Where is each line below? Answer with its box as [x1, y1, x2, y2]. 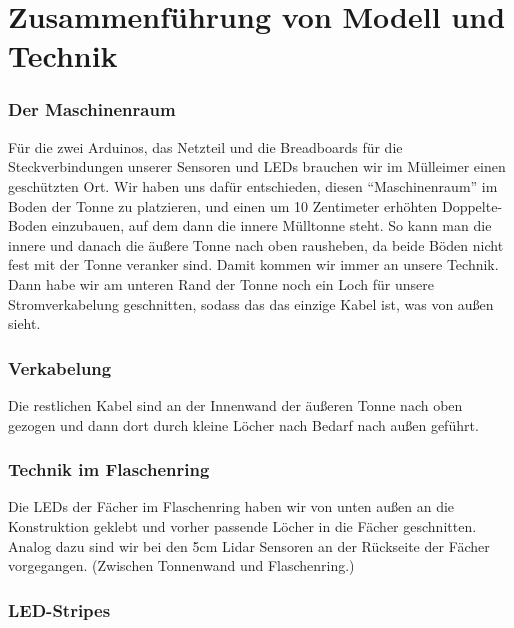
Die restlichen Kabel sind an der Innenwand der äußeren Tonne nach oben [8, 394, 463, 415]
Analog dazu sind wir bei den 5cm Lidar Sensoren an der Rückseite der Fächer [8, 535, 490, 556]
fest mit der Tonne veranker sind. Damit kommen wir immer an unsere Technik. [8, 254, 499, 275]
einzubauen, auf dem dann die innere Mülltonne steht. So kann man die [51, 215, 492, 236]
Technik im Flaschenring [8, 457, 210, 482]
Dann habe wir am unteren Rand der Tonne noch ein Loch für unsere [8, 273, 434, 294]
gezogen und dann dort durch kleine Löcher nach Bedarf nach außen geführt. [8, 414, 479, 435]
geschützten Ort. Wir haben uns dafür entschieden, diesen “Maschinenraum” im [8, 175, 498, 196]
